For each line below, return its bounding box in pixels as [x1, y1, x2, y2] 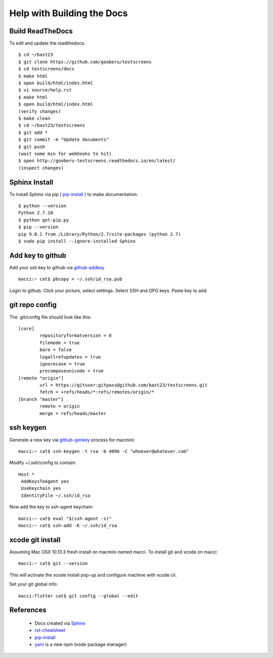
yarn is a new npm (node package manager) [34, 641, 127, 647]
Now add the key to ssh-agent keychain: [9, 504, 94, 510]
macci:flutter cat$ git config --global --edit [18, 593, 139, 598]
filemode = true [39, 340, 80, 345]
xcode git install [9, 535, 61, 544]
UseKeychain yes [21, 485, 61, 491]
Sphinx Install [9, 178, 54, 186]
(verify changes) [18, 109, 61, 114]
